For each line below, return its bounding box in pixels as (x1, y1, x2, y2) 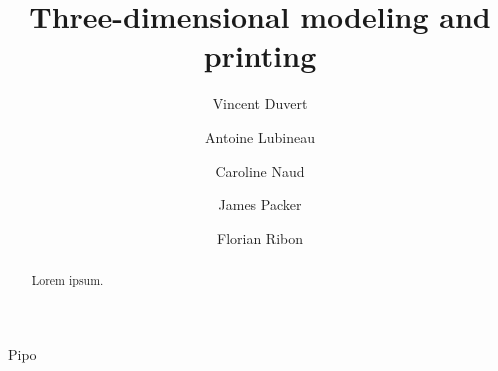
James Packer (218, 194, 302, 215)
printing (203, 35, 317, 76)
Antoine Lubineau (205, 126, 315, 147)
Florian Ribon (216, 227, 304, 248)
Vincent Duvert (212, 93, 308, 114)
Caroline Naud (215, 160, 305, 181)
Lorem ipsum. (31, 272, 104, 289)
